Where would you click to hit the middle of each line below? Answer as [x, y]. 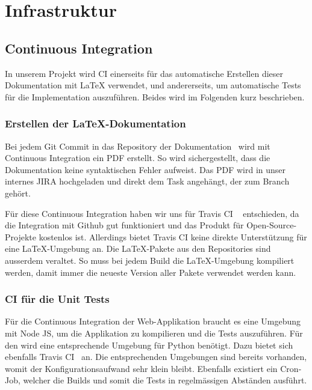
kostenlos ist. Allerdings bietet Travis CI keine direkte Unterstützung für [173, 236]
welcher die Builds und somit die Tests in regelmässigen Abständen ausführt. [165, 380]
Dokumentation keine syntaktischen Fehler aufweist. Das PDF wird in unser [145, 169]
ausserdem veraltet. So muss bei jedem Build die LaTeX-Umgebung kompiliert [150, 260]
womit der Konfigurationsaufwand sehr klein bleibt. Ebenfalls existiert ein [141, 368]
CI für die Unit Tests [57, 299]
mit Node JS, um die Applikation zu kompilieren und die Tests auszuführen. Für [154, 333]
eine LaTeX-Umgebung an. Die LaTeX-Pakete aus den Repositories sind [138, 248]
